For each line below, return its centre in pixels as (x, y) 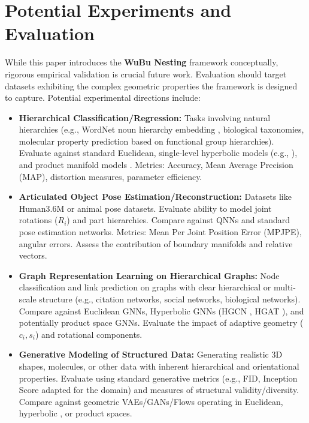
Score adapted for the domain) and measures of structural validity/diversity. (159, 390)
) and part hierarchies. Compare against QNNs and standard (178, 220)
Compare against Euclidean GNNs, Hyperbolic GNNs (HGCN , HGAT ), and (161, 310)
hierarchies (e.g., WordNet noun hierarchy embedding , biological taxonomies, (161, 129)
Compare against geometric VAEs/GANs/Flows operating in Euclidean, (151, 401)
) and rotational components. (89, 334)
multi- (284, 287)
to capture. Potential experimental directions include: (103, 97)
